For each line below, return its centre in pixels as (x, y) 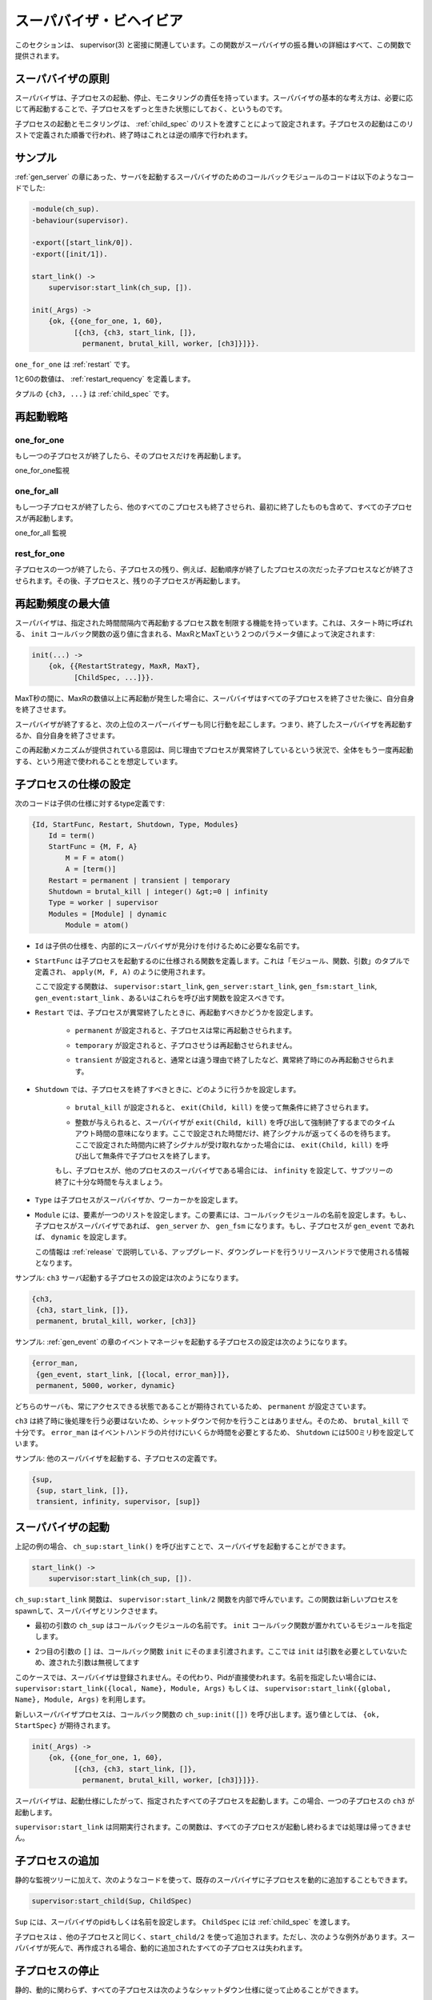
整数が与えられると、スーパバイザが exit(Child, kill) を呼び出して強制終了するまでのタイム (235, 1122)
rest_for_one (40, 554)
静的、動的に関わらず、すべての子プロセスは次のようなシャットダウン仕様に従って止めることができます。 (189, 1990)
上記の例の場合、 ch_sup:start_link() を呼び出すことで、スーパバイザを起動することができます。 (182, 1546)
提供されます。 (39, 55)
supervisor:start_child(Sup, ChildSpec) (112, 1901)
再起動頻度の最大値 (62, 604)
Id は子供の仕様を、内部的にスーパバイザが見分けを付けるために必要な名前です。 (169, 946)
